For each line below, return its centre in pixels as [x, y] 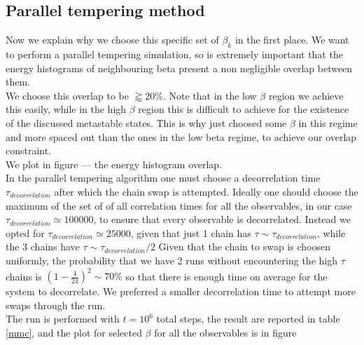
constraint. [29, 150]
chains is [24, 276]
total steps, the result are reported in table [248, 319]
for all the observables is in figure [225, 332]
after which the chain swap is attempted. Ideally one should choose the [206, 191]
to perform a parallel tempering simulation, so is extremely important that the [174, 54]
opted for [25, 232]
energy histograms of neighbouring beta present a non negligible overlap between [179, 68]
